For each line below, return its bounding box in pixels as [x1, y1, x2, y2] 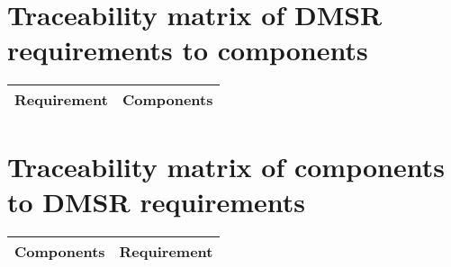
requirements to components [7, 31, 368, 68]
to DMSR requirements [7, 182, 306, 219]
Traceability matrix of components [7, 147, 445, 184]
